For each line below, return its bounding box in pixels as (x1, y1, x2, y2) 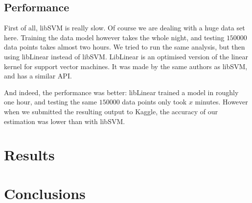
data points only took (122, 97, 187, 107)
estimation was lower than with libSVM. (4, 116, 125, 126)
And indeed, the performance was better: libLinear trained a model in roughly (4, 87, 239, 97)
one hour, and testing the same (4, 97, 97, 107)
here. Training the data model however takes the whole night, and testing (4, 32, 225, 42)
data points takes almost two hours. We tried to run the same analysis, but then (4, 42, 245, 52)
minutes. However (195, 97, 248, 107)
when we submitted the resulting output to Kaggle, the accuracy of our (4, 106, 218, 116)
